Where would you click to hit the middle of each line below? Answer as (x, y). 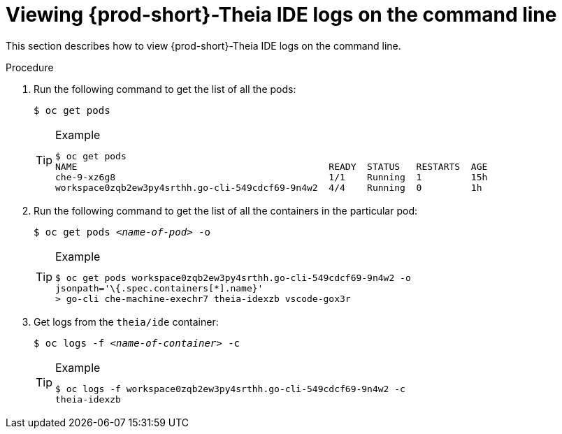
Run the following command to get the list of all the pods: (165, 89)
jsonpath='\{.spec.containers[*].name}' (159, 288)
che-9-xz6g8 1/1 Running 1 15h (272, 177)
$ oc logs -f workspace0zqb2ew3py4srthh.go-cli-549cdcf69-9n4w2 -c (230, 389)
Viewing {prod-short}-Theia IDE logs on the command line (281, 15)
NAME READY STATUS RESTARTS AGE (272, 166)
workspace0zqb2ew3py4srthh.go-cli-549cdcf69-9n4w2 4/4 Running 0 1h (269, 187)
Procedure (30, 67)
